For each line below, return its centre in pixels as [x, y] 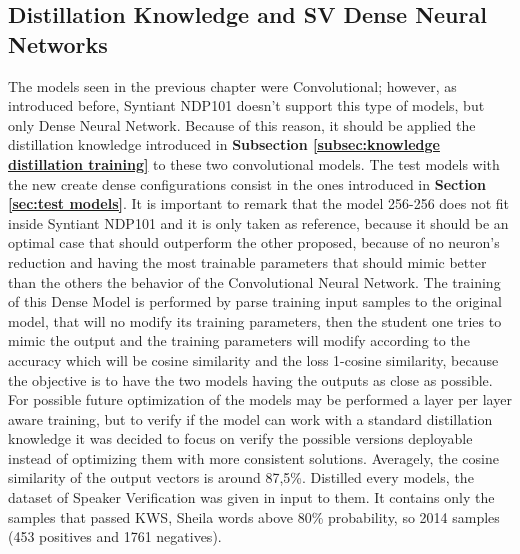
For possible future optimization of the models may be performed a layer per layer [260, 399]
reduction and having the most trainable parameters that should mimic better [247, 261]
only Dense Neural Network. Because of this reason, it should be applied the [242, 124]
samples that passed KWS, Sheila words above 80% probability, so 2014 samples [254, 516]
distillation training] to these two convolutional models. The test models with [254, 163]
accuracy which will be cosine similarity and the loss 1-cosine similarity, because [253, 359]
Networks [58, 43]
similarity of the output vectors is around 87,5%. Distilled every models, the [241, 477]
